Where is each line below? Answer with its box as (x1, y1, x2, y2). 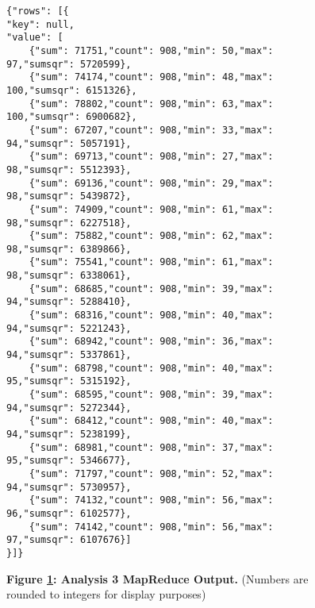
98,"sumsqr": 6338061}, (6, 270, 132, 282)
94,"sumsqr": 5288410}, (6, 296, 132, 308)
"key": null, (6, 18, 75, 30)
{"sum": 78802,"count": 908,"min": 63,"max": (29, 98, 274, 110)
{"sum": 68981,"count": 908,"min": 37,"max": (29, 441, 274, 453)
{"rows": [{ (6, 6, 69, 17)
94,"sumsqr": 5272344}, (6, 402, 132, 414)
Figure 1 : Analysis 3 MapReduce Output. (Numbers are (6, 570, 309, 587)
